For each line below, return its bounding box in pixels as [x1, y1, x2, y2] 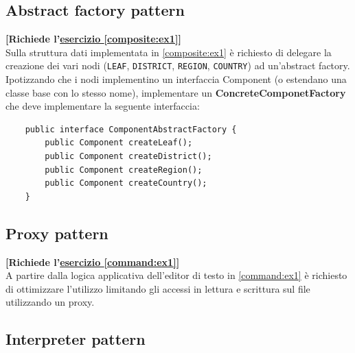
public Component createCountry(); [45, 178, 207, 188]
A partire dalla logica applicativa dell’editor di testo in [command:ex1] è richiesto [5, 268, 347, 282]
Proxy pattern [5, 222, 108, 243]
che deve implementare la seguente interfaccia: [5, 99, 200, 113]
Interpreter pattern [5, 328, 146, 350]
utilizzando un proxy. [5, 295, 95, 309]
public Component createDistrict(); [45, 151, 212, 162]
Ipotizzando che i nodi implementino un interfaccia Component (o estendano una [5, 72, 347, 86]
